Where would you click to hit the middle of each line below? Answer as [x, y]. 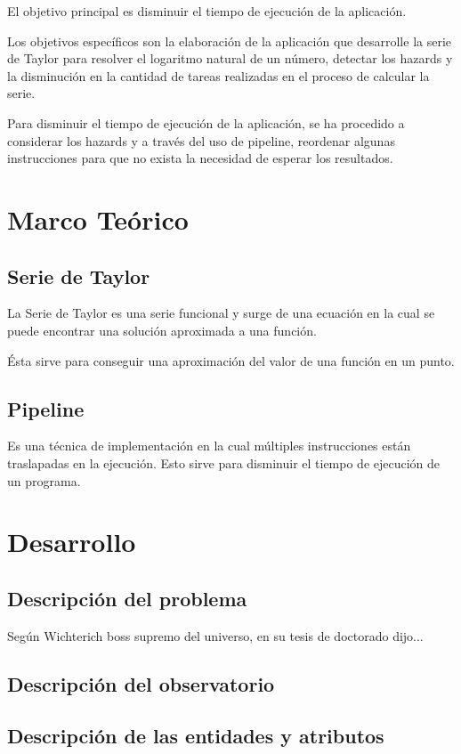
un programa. [44, 480]
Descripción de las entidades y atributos [196, 736]
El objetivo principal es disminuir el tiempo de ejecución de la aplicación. [207, 11]
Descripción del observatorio [141, 683]
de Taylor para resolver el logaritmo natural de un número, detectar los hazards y [230, 58]
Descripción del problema [127, 598]
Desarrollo [72, 542]
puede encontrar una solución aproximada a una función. [162, 330]
